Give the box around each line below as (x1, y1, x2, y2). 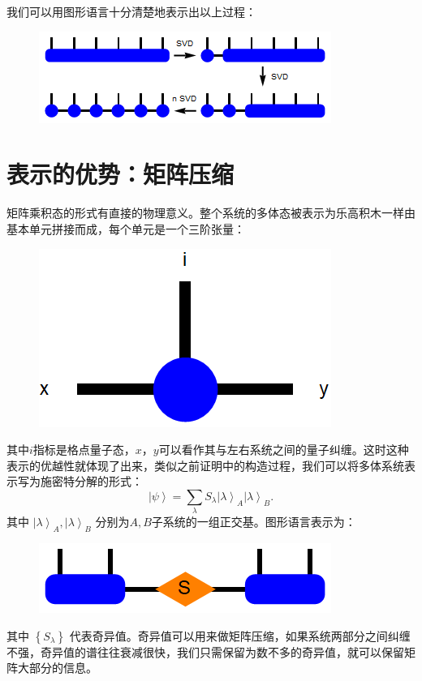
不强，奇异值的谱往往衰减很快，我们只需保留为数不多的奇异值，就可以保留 (6, 643, 404, 660)
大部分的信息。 (17, 659, 97, 676)
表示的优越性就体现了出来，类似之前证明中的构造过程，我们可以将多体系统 (6, 456, 404, 473)
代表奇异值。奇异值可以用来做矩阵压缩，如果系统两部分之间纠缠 (69, 627, 411, 644)
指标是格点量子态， (32, 441, 136, 458)
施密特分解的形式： (40, 473, 143, 490)
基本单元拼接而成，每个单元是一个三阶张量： (6, 220, 245, 237)
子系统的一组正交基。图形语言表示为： (151, 513, 356, 530)
